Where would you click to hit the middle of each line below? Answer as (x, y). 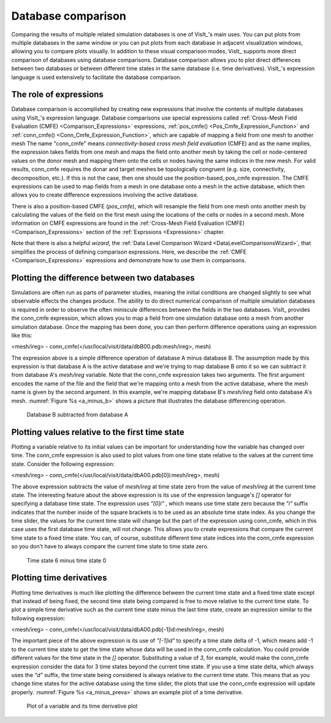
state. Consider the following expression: (63, 464)
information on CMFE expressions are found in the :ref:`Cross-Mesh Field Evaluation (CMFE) (128, 223)
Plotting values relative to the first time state (98, 432)
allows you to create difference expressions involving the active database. (105, 195)
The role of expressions (57, 95)
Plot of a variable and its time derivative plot (82, 706)
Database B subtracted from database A (78, 415)
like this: (22, 335)
